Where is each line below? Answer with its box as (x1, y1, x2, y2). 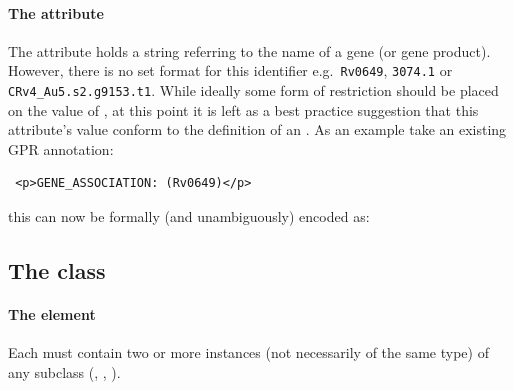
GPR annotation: (8, 138, 114, 159)
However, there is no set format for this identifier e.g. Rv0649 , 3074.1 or (8, 60, 453, 81)
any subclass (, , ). (8, 361, 121, 382)
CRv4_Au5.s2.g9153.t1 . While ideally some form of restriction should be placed (8, 80, 499, 101)
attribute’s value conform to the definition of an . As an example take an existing (8, 119, 507, 140)
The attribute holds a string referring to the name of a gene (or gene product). (8, 40, 491, 61)
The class (8, 255, 106, 286)
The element (8, 304, 96, 325)
